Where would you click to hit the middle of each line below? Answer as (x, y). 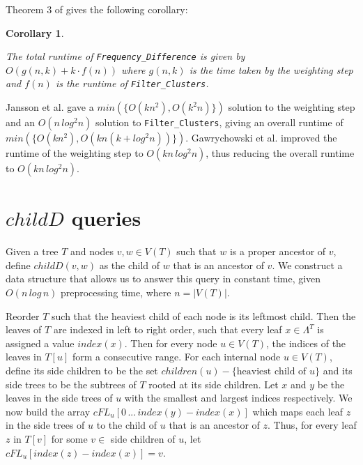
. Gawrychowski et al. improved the (261, 138)
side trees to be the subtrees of (71, 384)
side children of (143, 438)
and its (338, 370)
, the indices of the (306, 343)
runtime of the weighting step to (75, 153)
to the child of (127, 425)
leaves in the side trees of (59, 398)
